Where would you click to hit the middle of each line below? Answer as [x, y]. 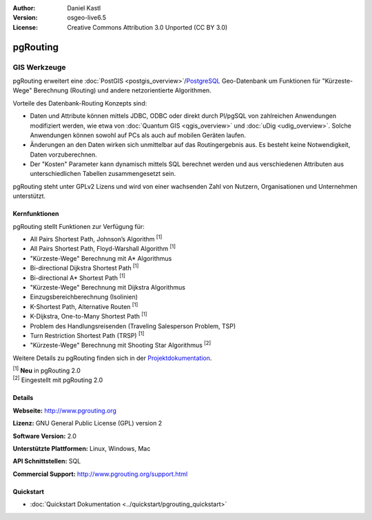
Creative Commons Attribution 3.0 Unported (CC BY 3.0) [147, 27]
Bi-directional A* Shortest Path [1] [77, 277]
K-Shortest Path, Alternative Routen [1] [84, 306]
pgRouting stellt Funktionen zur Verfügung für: [79, 226]
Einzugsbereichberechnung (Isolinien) [84, 297]
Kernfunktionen [36, 214]
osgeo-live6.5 [87, 18]
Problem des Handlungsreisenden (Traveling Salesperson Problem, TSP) [133, 326]
